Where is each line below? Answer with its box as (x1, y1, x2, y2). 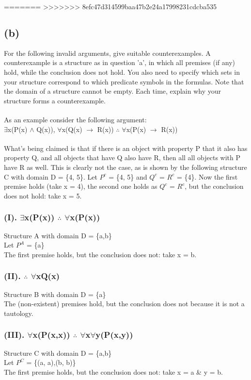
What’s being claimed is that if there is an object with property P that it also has (4, 143, 248, 153)
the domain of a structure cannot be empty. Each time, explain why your (4, 86, 221, 96)
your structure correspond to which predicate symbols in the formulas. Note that (4, 76, 244, 86)
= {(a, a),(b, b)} (26, 357, 76, 367)
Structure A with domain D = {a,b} (4, 230, 112, 240)
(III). (4, 329, 25, 341)
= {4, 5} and (109, 171, 147, 182)
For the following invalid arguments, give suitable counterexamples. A (4, 48, 211, 58)
